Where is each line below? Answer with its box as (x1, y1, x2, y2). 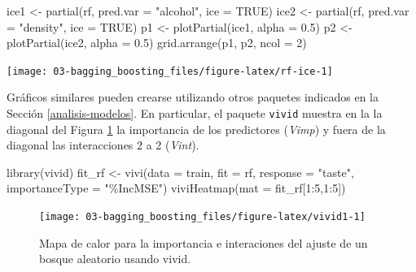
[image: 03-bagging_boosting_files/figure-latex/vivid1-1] (39, 211, 366, 223)
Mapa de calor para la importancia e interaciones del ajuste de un (39, 234, 368, 251)
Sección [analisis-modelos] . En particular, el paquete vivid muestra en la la (7, 105, 383, 122)
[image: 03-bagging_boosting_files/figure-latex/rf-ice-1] (7, 65, 333, 77)
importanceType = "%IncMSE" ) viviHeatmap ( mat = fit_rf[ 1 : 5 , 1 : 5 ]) (7, 179, 346, 196)
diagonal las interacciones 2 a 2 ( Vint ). (7, 136, 199, 153)
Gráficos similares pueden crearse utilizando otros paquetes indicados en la (7, 89, 379, 106)
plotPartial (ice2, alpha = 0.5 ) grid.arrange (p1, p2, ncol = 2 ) (7, 34, 307, 51)
